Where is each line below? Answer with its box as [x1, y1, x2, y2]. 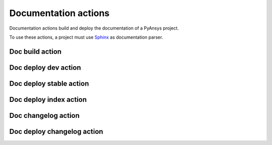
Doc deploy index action [9, 95, 87, 104]
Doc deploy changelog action [9, 127, 103, 135]
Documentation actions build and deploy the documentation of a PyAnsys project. [9, 25, 179, 31]
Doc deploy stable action [9, 79, 89, 88]
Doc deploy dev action [9, 63, 81, 72]
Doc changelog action [9, 111, 80, 120]
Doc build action [9, 47, 62, 56]
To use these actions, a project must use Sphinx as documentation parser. [9, 34, 163, 40]
